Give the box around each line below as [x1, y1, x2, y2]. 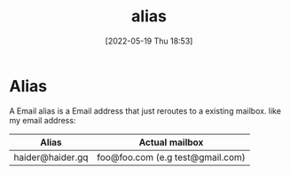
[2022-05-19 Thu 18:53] [105, 36, 193, 46]
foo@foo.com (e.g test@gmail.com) [97, 151, 246, 163]
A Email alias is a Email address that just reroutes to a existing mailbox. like [9, 105, 282, 116]
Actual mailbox [138, 136, 204, 148]
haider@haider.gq [13, 151, 89, 163]
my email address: [9, 115, 76, 125]
